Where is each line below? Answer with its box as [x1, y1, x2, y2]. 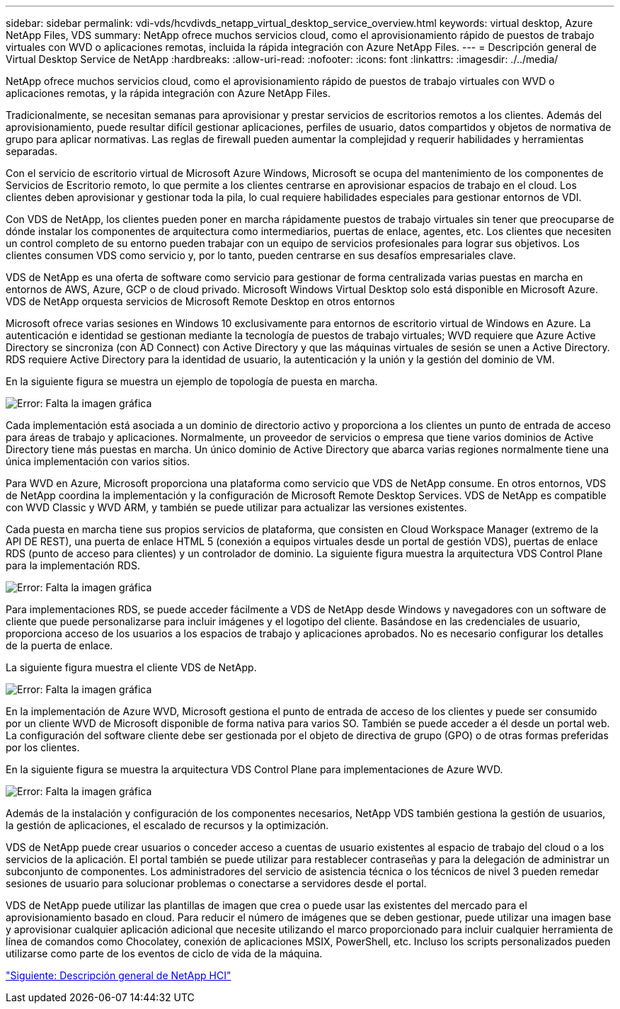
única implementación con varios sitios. [6, 455, 190, 467]
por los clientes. [6, 741, 80, 753]
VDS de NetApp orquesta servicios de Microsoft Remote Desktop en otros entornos [6, 295, 395, 307]
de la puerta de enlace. [6, 639, 113, 651]
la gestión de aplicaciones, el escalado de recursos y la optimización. [6, 819, 329, 831]
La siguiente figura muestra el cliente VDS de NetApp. [6, 661, 257, 673]
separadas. [6, 145, 58, 157]
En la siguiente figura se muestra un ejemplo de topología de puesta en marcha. [6, 375, 378, 387]
